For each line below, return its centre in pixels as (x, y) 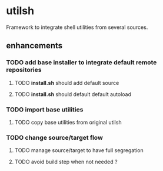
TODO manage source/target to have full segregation (79, 150)
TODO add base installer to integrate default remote (81, 63)
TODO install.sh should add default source (67, 83)
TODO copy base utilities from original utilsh (68, 122)
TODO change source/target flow (54, 137)
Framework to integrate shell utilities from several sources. (77, 27)
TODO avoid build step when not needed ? (66, 162)
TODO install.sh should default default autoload (73, 94)
